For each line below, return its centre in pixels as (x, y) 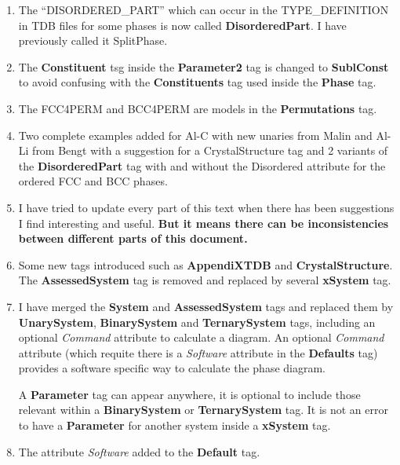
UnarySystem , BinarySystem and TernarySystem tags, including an (197, 322)
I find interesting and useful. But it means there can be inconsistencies (204, 223)
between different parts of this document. (133, 238)
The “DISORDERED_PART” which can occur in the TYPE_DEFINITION (204, 9)
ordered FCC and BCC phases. (93, 181)
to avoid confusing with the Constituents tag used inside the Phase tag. (197, 82)
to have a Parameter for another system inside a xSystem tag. (175, 425)
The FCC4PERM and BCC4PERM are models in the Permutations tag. (198, 108)
